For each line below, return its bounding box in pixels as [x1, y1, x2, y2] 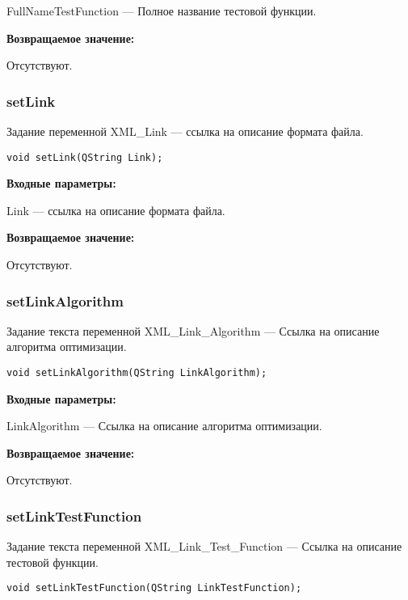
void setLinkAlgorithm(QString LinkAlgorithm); [6, 367, 267, 379]
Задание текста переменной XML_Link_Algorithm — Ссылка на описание [6, 322, 380, 339]
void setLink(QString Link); [6, 151, 163, 163]
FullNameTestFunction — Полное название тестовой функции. [6, 2, 317, 19]
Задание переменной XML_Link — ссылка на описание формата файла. [6, 123, 364, 139]
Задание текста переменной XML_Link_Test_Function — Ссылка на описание [6, 538, 402, 555]
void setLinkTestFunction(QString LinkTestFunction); [6, 582, 302, 594]
